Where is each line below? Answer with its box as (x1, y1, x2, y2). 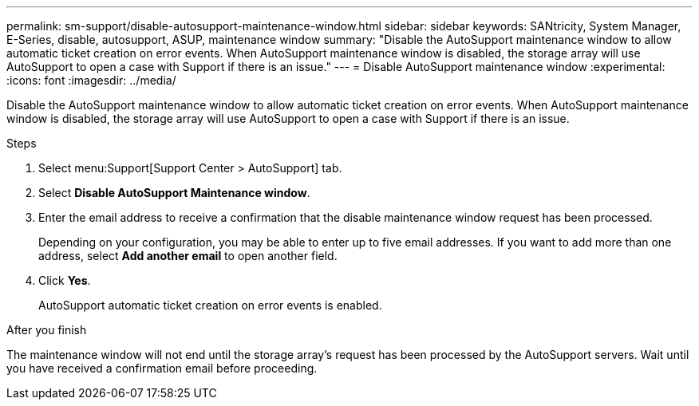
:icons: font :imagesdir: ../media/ (6, 73, 176, 87)
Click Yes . (38, 274, 91, 287)
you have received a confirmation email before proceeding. (6, 361, 318, 375)
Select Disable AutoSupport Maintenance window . (38, 186, 310, 199)
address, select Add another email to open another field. (38, 249, 338, 262)
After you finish (6, 323, 87, 337)
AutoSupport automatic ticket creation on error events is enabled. (38, 298, 382, 312)
